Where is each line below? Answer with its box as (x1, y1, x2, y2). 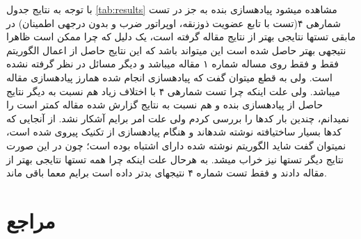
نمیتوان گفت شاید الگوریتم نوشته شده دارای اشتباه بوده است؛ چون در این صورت (6, 138, 346, 152)
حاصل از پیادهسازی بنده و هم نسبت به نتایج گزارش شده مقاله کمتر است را (6, 97, 323, 112)
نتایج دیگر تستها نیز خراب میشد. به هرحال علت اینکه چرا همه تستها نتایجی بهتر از (6, 151, 344, 166)
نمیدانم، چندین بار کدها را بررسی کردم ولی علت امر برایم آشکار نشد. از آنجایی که (6, 110, 349, 125)
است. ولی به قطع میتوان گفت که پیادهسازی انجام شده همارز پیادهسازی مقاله (6, 69, 332, 84)
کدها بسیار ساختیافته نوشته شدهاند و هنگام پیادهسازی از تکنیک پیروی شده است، (6, 124, 342, 139)
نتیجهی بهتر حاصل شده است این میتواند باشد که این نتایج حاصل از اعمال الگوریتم (6, 42, 346, 57)
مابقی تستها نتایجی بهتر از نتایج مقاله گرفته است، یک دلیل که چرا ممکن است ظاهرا (6, 29, 356, 44)
